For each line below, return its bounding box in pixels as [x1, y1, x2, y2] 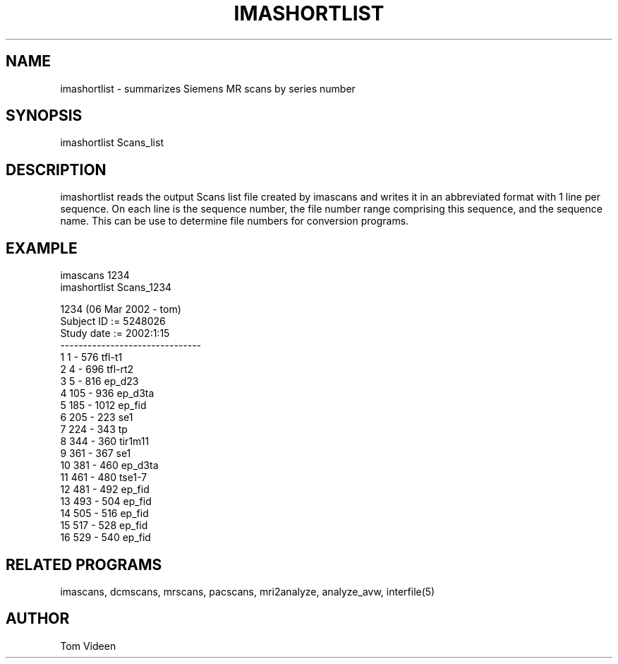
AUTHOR [6, 610, 70, 628]
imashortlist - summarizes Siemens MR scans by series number [60, 82, 356, 95]
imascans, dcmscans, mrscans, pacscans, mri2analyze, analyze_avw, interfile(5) [60, 585, 435, 598]
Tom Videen [60, 639, 116, 652]
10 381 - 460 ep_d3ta [60, 459, 159, 472]
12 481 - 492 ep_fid [60, 483, 150, 496]
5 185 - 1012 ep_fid [60, 399, 147, 412]
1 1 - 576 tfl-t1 [60, 351, 123, 364]
